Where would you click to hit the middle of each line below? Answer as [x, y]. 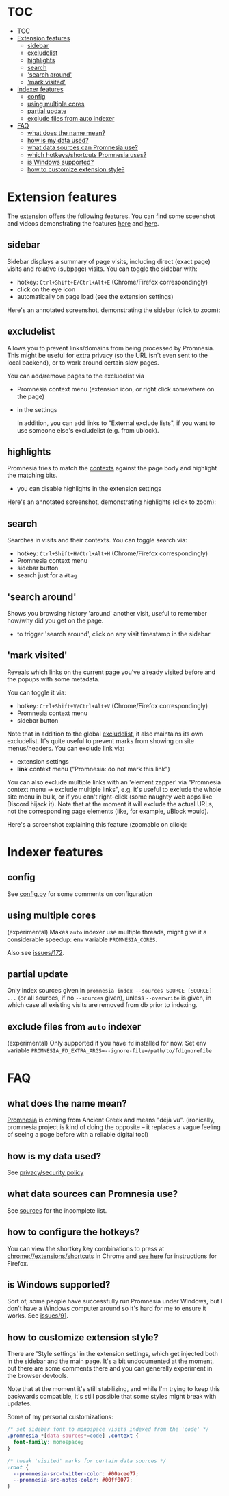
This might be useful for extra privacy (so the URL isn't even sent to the [108, 355]
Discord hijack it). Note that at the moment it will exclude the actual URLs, [110, 804]
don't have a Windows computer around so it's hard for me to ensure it [107, 1308]
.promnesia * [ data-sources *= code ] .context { [73, 1436]
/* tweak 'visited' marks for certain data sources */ [87, 1461]
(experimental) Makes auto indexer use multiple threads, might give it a [107, 932]
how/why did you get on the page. [55, 620]
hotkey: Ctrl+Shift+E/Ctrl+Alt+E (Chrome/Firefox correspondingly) [112, 282]
